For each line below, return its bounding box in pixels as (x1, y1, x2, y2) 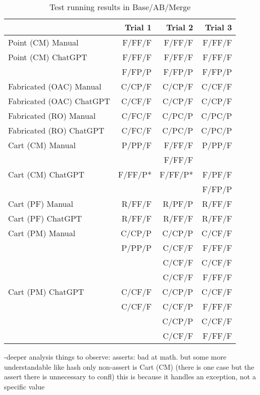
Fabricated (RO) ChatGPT (8, 124, 105, 136)
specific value (4, 381, 45, 391)
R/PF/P (163, 198, 193, 209)
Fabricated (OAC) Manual (8, 80, 101, 92)
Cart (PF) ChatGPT (8, 212, 82, 224)
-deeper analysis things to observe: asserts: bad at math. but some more (4, 352, 227, 362)
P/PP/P (121, 242, 152, 253)
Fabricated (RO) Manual (8, 110, 96, 121)
